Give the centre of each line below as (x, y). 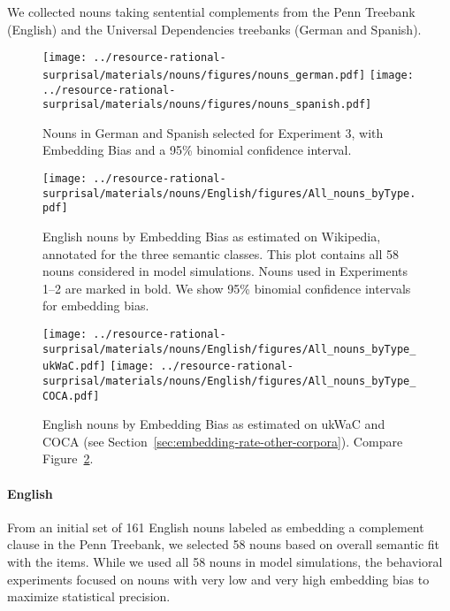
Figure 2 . (68, 458)
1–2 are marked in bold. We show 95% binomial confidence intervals (227, 288)
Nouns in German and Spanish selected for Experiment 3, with (213, 132)
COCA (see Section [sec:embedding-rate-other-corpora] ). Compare (223, 441)
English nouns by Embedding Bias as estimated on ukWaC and (214, 424)
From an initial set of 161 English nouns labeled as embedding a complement (216, 527)
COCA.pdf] (71, 396)
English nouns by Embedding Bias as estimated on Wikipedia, (212, 236)
